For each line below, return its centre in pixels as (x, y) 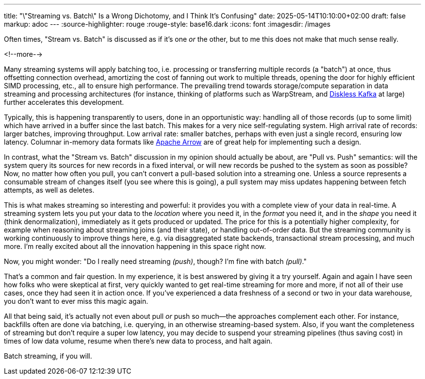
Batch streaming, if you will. (48, 356)
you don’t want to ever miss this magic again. (76, 301)
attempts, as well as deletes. (49, 190)
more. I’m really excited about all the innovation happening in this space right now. (135, 246)
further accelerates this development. (64, 102)
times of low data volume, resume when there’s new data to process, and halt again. (138, 341)
